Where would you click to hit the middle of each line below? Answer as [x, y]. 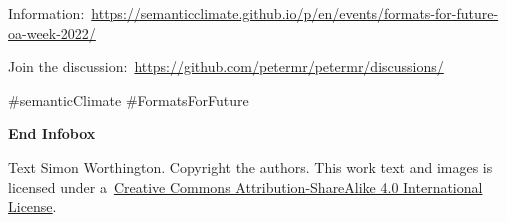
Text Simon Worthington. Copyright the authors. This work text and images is [250, 166]
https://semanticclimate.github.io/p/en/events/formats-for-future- [295, 13]
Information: [46, 13]
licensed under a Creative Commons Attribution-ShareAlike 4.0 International [245, 186]
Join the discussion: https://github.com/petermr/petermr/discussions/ [226, 66]
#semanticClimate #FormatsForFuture [128, 99]
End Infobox [52, 133]
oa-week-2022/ [52, 32]
